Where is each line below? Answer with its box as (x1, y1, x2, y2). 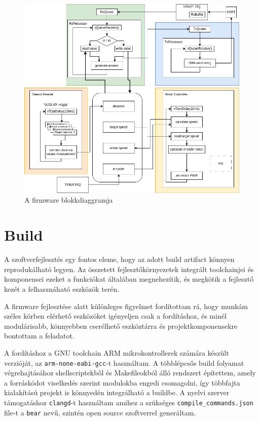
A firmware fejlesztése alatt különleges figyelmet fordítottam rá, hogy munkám (4, 300, 248, 311)
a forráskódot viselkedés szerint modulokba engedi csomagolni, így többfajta (4, 377, 240, 388)
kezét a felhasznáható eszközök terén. (4, 283, 120, 294)
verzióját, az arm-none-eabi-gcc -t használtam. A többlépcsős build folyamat (4, 357, 244, 368)
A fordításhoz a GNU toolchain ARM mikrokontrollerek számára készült (4, 347, 229, 358)
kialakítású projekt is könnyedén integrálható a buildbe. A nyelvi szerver (4, 387, 230, 398)
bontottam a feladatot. (4, 330, 75, 341)
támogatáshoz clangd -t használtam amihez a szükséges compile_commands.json (4, 397, 253, 407)
